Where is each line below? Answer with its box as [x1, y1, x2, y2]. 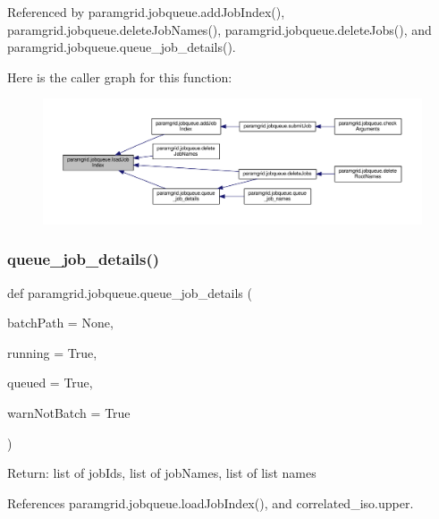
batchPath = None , [7, 313, 114, 332]
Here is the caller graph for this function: [7, 67, 232, 86]
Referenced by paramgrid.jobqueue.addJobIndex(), [7, 3, 285, 21]
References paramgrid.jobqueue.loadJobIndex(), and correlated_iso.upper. [7, 493, 414, 512]
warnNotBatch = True [7, 403, 131, 421]
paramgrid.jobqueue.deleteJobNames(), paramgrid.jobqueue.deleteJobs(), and [7, 20, 432, 38]
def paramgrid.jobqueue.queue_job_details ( [7, 283, 252, 302]
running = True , [7, 343, 97, 362]
